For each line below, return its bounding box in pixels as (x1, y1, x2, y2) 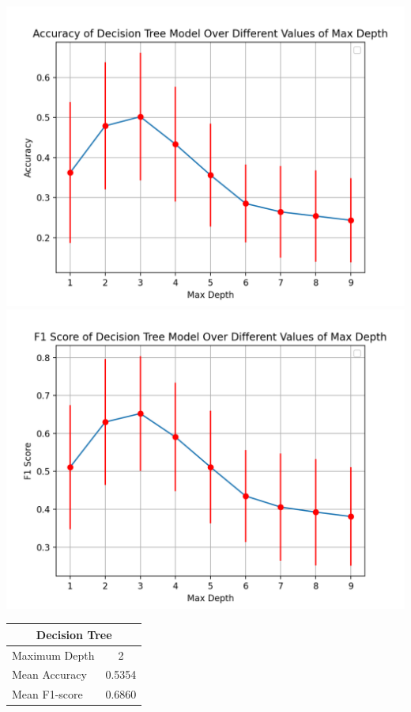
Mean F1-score (12, 686, 83, 702)
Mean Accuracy (12, 666, 87, 683)
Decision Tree (36, 626, 112, 642)
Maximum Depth (12, 646, 95, 663)
